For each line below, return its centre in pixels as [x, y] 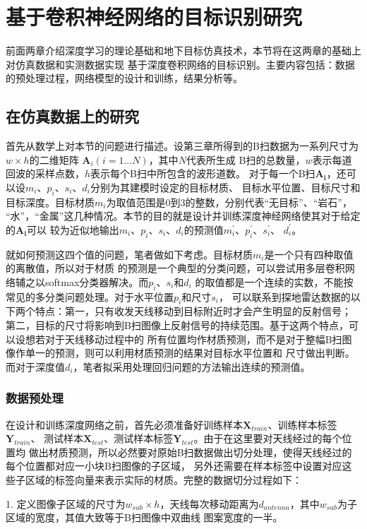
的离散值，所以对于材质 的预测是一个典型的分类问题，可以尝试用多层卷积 [175, 268]
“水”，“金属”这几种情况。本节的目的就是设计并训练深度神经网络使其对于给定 [183, 216]
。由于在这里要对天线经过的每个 [268, 438]
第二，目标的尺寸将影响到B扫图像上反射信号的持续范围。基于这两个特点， [177, 325]
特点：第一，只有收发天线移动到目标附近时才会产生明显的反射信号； [193, 311]
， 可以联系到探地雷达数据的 [284, 296]
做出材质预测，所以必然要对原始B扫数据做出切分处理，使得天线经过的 [190, 452]
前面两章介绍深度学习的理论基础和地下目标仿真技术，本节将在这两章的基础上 [183, 50]
